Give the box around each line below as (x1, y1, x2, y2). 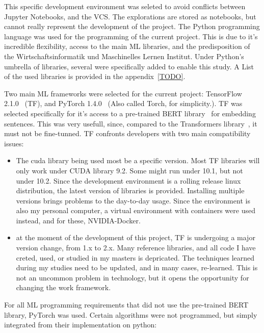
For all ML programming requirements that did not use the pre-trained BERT (4, 299, 249, 310)
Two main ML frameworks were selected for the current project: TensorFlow (4, 88, 242, 98)
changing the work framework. (16, 282, 111, 293)
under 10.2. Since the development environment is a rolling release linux (16, 175, 241, 186)
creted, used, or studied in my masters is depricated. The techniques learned (16, 252, 255, 263)
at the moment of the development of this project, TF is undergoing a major (16, 232, 255, 243)
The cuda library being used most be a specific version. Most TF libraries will (16, 155, 260, 166)
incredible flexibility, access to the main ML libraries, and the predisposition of (4, 41, 250, 52)
